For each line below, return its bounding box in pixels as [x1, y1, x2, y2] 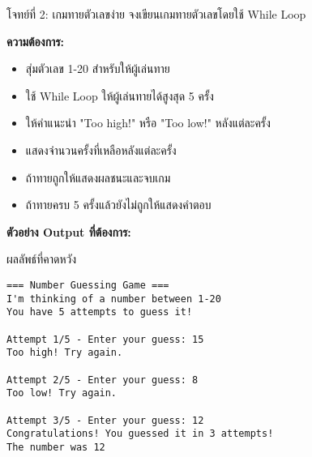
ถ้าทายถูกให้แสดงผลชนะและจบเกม [25, 169, 171, 186]
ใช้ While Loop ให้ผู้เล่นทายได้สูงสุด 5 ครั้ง [25, 87, 214, 104]
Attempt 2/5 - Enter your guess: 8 [6, 374, 199, 386]
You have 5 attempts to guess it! [6, 306, 193, 318]
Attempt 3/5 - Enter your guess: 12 [6, 414, 204, 426]
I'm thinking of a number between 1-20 [6, 293, 221, 305]
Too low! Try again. [6, 387, 118, 399]
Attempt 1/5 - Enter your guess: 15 [6, 333, 204, 345]
